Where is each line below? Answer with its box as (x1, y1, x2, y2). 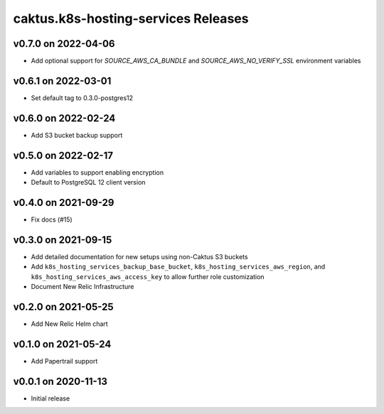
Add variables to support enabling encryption (31, 168, 164, 177)
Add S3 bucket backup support (31, 131, 123, 139)
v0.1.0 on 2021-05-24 (13, 338, 112, 350)
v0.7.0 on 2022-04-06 (13, 38, 115, 50)
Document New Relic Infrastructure (31, 283, 134, 291)
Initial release (31, 394, 70, 403)
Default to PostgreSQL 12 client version (31, 178, 146, 187)
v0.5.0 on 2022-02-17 (13, 149, 114, 161)
